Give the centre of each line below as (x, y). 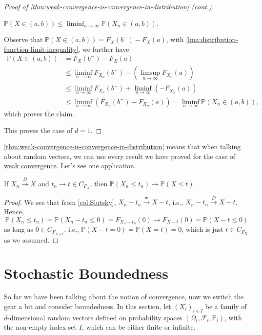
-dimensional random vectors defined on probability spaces (95, 317)
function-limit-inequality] (41, 49)
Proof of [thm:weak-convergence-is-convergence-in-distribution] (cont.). (109, 6)
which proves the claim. (39, 113)
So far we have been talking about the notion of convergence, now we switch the (124, 297)
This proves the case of (38, 130)
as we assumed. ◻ (31, 239)
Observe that (23, 39)
